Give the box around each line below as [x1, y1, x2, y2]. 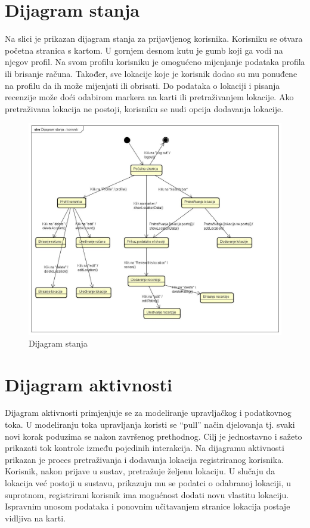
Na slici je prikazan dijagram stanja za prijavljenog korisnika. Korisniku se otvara [5, 32, 303, 45]
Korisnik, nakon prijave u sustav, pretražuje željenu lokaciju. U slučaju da [5, 465, 275, 477]
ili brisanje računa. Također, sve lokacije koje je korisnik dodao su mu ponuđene [5, 67, 297, 79]
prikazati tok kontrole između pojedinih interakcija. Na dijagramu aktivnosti [5, 441, 284, 454]
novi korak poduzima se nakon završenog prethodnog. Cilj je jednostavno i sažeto [5, 430, 302, 442]
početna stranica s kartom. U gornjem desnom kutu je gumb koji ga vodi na [5, 44, 283, 56]
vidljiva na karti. [5, 511, 66, 524]
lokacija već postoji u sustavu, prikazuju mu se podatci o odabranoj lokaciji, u [5, 477, 291, 489]
